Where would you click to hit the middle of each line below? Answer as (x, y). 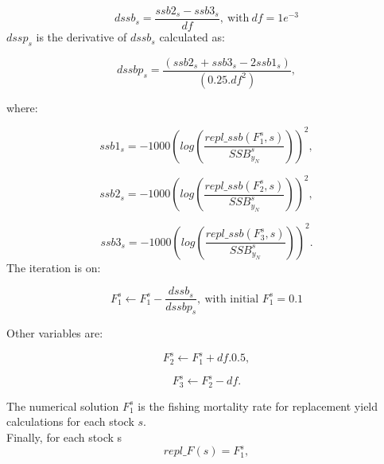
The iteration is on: (54, 267)
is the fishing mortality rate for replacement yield (258, 406)
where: (22, 107)
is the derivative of (81, 37)
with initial (232, 299)
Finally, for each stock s (64, 437)
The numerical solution (63, 406)
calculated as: (192, 37)
